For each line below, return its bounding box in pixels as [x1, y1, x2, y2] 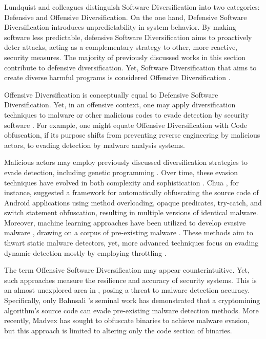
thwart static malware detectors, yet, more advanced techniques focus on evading [4, 237, 259, 248]
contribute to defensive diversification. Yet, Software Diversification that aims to [4, 62, 257, 72]
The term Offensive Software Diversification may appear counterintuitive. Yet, [4, 265, 250, 275]
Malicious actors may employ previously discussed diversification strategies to [4, 157, 248, 167]
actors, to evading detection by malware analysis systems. [4, 139, 185, 150]
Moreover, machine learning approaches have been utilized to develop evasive [4, 217, 246, 228]
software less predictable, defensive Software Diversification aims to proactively [4, 31, 252, 42]
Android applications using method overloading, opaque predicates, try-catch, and [4, 197, 262, 208]
